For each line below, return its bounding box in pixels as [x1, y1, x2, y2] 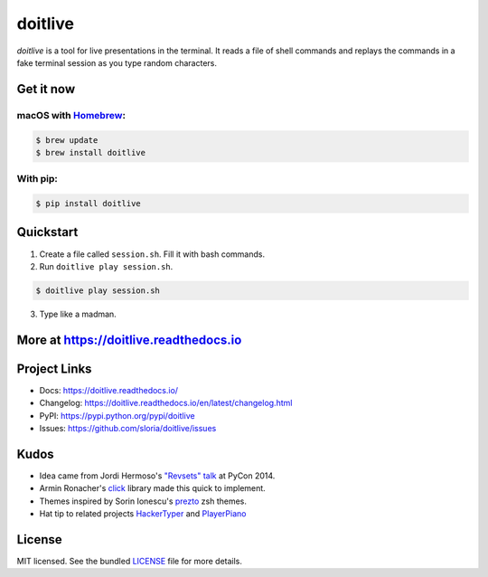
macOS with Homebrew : [16, 109, 127, 121]
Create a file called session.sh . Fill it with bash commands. [39, 249, 266, 260]
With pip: [16, 173, 59, 185]
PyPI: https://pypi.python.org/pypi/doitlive [39, 410, 195, 421]
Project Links [16, 361, 92, 376]
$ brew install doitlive [35, 147, 146, 157]
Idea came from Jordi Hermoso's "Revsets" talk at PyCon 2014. [39, 470, 276, 481]
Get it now [16, 81, 76, 97]
